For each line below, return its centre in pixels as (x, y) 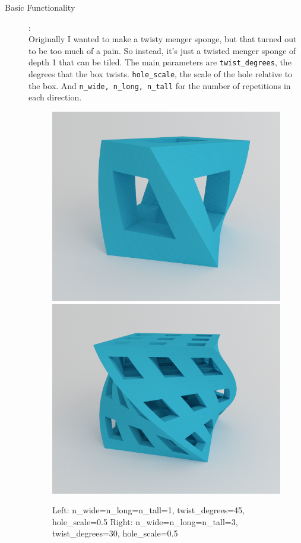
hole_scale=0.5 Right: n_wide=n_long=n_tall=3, (145, 521)
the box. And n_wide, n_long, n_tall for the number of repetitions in (160, 85)
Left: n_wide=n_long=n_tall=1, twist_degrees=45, (148, 510)
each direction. (55, 97)
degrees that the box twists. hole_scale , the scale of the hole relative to (161, 74)
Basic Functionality (40, 7)
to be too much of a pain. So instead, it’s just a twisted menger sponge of (162, 50)
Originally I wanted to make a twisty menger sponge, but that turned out (163, 39)
